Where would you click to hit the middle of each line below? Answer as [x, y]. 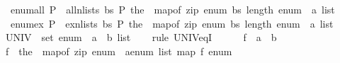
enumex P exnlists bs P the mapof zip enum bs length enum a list [172, 23]
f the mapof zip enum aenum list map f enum [119, 51]
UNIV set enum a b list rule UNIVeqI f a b [141, 37]
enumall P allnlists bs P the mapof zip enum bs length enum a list [172, 9]
